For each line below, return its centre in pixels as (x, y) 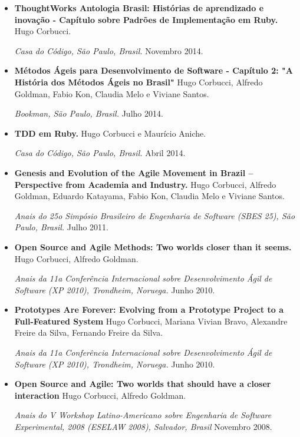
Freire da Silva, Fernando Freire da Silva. (89, 332)
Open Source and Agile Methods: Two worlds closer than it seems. (153, 246)
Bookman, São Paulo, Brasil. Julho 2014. (89, 113)
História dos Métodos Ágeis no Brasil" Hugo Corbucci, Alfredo (139, 82)
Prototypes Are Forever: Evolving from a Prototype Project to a (149, 309)
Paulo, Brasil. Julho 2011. (61, 227)
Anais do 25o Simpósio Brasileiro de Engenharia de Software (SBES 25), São (155, 215)
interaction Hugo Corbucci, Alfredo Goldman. (100, 395)
